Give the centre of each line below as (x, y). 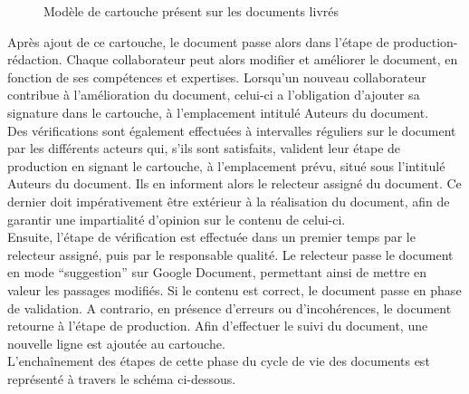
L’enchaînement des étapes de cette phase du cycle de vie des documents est (219, 361)
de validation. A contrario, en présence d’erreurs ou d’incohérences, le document (230, 308)
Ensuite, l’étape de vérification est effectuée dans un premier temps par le (211, 237)
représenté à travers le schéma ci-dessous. (122, 378)
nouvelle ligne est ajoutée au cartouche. (116, 343)
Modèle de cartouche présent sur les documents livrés (191, 11)
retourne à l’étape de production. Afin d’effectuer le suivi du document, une (218, 326)
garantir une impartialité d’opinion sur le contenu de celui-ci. (177, 219)
